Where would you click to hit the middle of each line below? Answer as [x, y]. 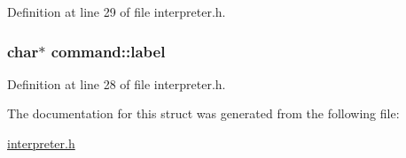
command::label [108, 51]
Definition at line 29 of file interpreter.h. [117, 11]
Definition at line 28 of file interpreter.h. [117, 83]
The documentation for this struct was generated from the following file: [203, 113]
